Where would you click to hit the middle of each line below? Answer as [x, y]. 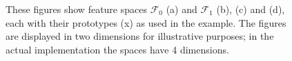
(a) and [182, 9]
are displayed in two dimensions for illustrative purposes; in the [140, 36]
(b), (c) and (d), [251, 9]
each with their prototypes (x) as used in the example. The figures [146, 22]
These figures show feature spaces [76, 9]
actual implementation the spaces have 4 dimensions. [117, 49]
